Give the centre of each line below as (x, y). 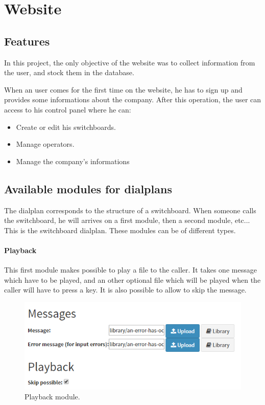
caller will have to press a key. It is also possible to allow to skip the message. (125, 290)
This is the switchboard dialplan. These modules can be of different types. (120, 230)
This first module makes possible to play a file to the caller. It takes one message (130, 270)
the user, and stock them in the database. (69, 72)
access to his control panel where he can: (68, 109)
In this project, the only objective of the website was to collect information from (130, 62)
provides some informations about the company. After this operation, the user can (133, 99)
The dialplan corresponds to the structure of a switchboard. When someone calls (130, 210)
